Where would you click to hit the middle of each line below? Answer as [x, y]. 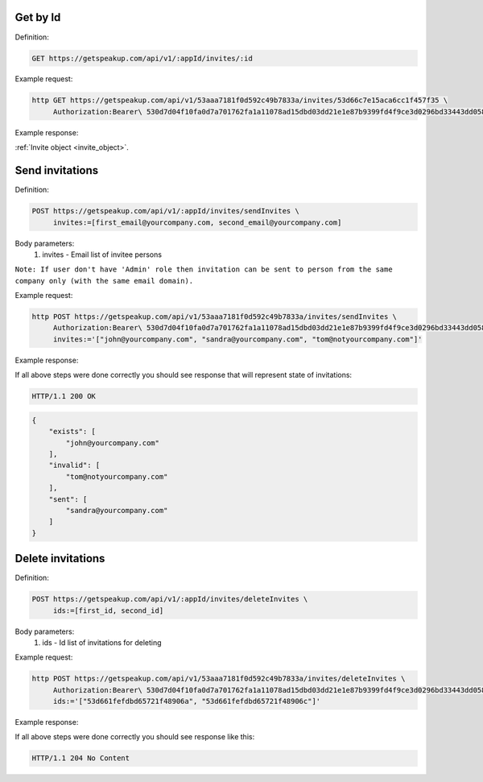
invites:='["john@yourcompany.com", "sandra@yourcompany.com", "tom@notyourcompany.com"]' [237, 339]
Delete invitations [60, 559]
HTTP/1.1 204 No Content [81, 758]
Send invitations [57, 170]
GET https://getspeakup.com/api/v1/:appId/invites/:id [142, 58]
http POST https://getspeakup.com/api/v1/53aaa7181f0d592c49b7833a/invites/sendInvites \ [215, 317]
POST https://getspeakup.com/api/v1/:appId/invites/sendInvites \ [165, 211]
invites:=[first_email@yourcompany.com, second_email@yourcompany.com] [197, 222]
